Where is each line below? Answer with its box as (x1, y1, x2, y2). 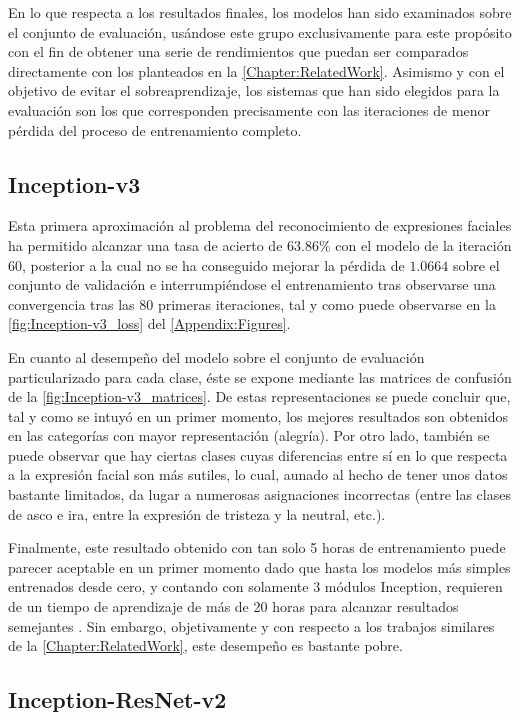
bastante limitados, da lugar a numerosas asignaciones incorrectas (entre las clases (8, 484, 511, 505)
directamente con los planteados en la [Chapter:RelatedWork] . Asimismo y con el (8, 60, 505, 81)
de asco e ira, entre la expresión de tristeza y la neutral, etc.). (8, 503, 386, 524)
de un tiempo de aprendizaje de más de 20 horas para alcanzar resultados (8, 596, 459, 617)
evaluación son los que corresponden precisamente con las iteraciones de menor (8, 99, 491, 120)
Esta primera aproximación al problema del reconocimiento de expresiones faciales (8, 215, 512, 236)
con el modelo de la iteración (335, 234, 512, 255)
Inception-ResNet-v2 (8, 684, 227, 715)
